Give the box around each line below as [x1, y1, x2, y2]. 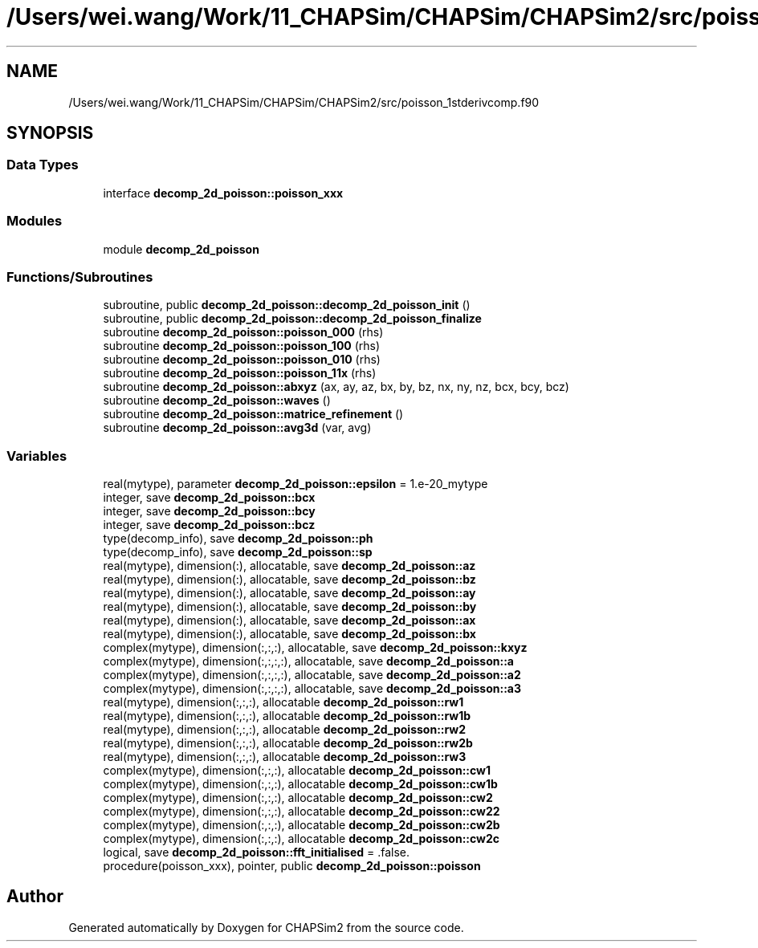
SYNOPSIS [6, 123, 94, 144]
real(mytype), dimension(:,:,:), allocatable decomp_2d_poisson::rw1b [103, 709, 471, 723]
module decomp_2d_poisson [103, 242, 259, 256]
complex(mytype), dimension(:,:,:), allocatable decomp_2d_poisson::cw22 [103, 804, 500, 819]
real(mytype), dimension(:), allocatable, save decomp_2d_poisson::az [103, 559, 476, 573]
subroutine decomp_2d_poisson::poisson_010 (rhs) [103, 352, 381, 367]
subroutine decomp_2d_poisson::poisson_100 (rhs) [103, 339, 381, 353]
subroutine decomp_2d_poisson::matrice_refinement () [103, 407, 404, 421]
